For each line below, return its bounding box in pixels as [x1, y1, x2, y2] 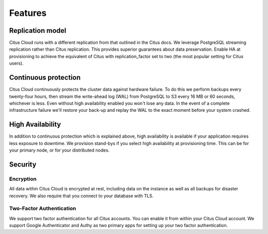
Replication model [9, 26, 67, 35]
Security [9, 160, 37, 168]
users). [9, 60, 24, 67]
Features [9, 7, 47, 18]
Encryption [9, 175, 37, 182]
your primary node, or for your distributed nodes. [9, 147, 110, 153]
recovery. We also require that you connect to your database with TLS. [9, 193, 154, 199]
